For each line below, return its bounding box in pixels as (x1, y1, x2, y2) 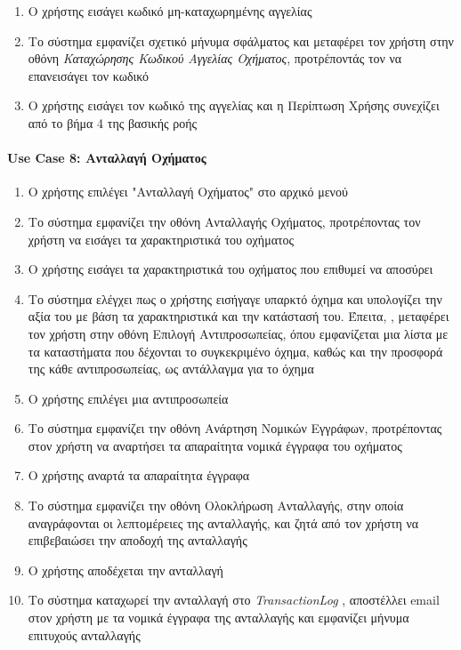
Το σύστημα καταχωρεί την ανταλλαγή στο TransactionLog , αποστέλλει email (28, 590, 440, 609)
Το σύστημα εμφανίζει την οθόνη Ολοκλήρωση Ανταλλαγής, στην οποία (28, 496, 404, 515)
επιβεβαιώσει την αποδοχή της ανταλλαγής (28, 531, 247, 550)
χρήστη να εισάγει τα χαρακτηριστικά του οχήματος (28, 229, 295, 248)
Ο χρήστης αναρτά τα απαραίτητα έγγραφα (28, 466, 250, 485)
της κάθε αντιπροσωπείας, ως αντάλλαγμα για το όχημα (28, 359, 314, 378)
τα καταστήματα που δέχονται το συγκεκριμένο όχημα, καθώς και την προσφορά (28, 341, 443, 360)
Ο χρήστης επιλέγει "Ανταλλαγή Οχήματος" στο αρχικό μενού (28, 182, 348, 201)
